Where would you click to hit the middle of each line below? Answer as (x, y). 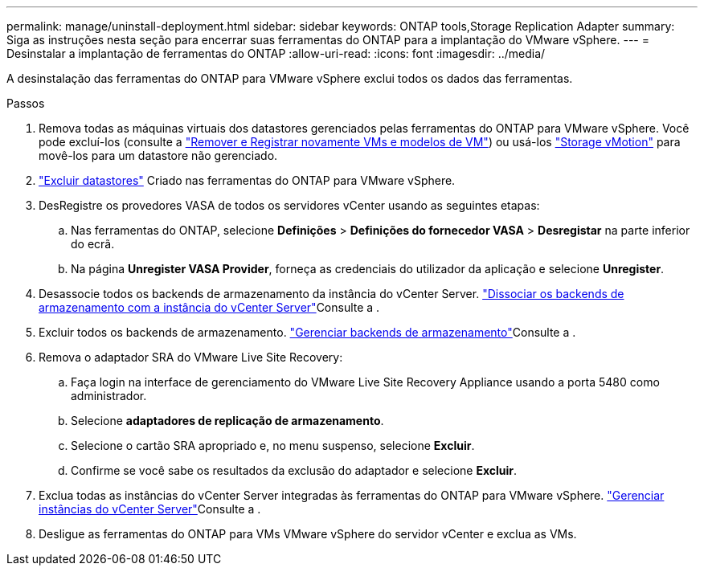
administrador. (109, 396)
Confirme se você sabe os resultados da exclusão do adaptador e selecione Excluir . (294, 470)
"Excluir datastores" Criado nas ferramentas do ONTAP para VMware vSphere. (247, 180)
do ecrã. (93, 244)
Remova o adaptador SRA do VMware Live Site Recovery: (191, 357)
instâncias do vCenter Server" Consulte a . (150, 509)
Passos (26, 103)
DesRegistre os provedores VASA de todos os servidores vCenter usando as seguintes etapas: (289, 205)
